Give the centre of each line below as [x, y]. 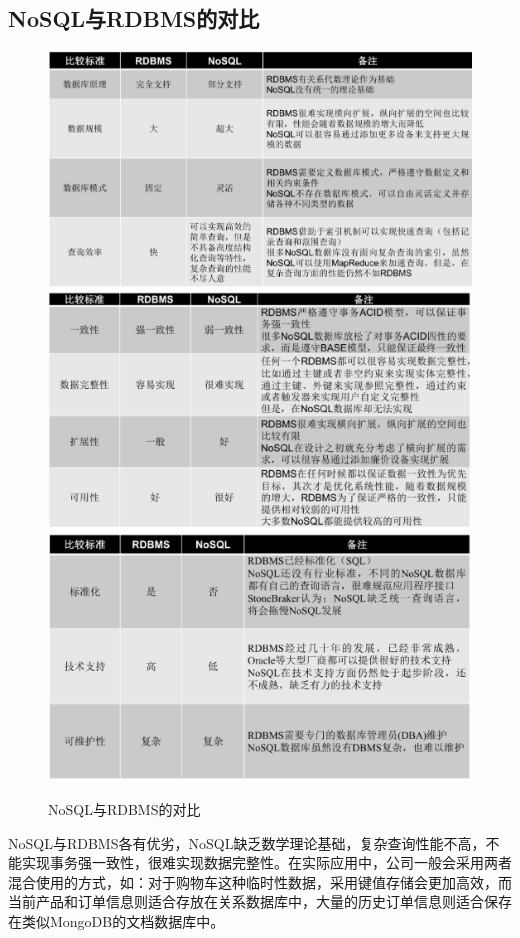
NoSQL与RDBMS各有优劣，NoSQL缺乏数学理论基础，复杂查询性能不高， [247, 842]
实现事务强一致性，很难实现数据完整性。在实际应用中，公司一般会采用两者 [266, 862]
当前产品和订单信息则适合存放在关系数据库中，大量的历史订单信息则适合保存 [260, 901]
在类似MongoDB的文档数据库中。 [116, 921]
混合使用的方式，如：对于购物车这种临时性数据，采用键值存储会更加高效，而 [260, 881]
